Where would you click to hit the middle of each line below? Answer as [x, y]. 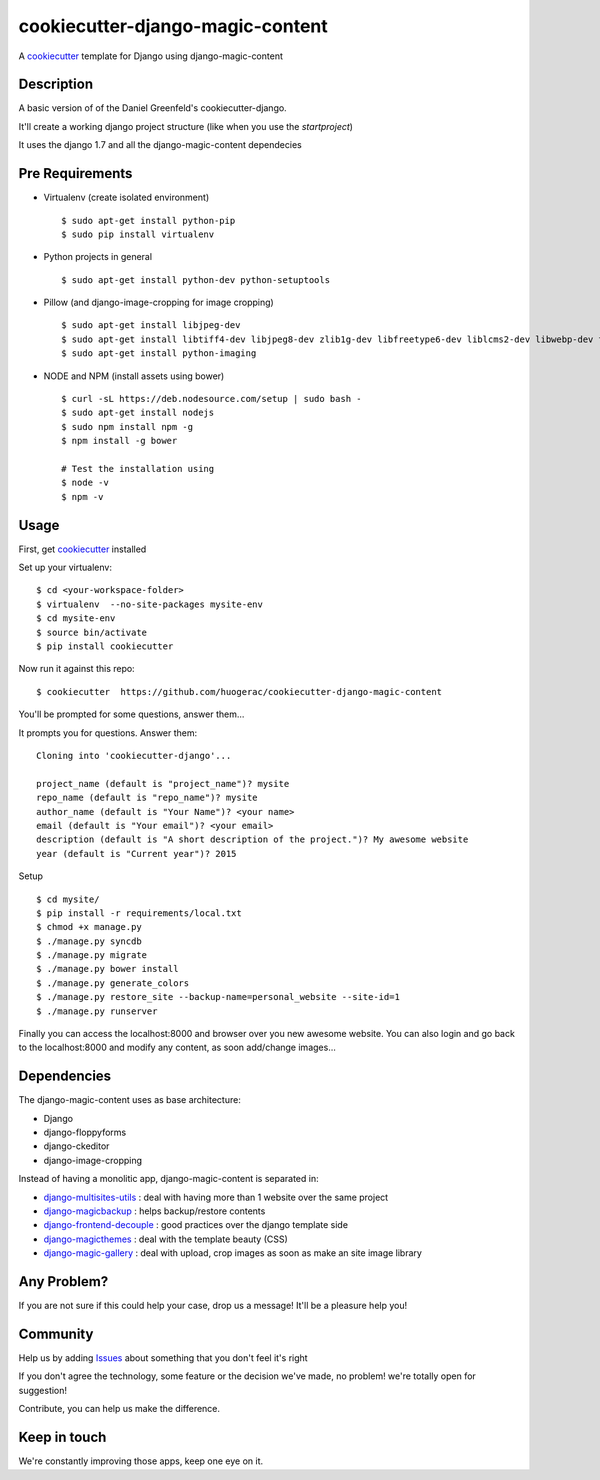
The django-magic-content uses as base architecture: [130, 1100]
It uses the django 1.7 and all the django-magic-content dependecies [160, 145]
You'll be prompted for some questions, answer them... [131, 714]
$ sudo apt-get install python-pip [148, 220]
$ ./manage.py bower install [107, 969]
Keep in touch [62, 1437]
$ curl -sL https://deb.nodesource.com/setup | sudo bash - [211, 399]
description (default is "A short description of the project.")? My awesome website [252, 839]
